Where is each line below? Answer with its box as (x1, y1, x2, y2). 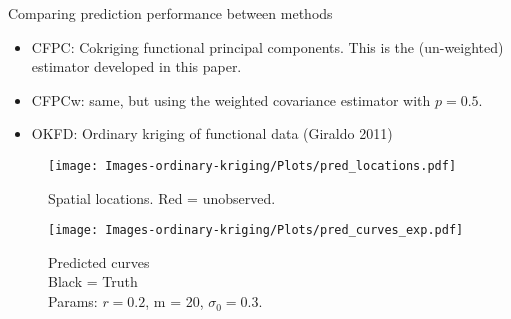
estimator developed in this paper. (31, 56, 242, 77)
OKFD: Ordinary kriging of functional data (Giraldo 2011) (31, 123, 393, 144)
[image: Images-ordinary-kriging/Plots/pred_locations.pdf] (48, 158, 457, 173)
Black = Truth (48, 271, 138, 292)
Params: (48, 291, 98, 312)
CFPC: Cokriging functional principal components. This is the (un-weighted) (31, 36, 504, 57)
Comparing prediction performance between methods (8, 3, 333, 23)
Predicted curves (48, 251, 150, 272)
